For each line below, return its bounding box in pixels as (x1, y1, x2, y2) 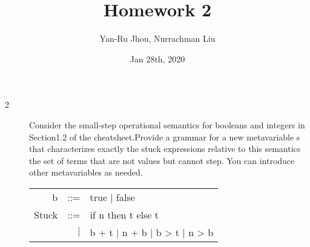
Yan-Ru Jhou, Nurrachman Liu (99, 32, 216, 45)
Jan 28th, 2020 (130, 52, 185, 65)
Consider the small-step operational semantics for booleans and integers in (29, 118, 305, 131)
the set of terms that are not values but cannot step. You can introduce (29, 154, 295, 166)
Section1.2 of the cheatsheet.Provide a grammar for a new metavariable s (29, 130, 300, 143)
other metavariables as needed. (29, 166, 143, 179)
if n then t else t (90, 207, 159, 222)
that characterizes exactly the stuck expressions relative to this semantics (29, 142, 301, 155)
